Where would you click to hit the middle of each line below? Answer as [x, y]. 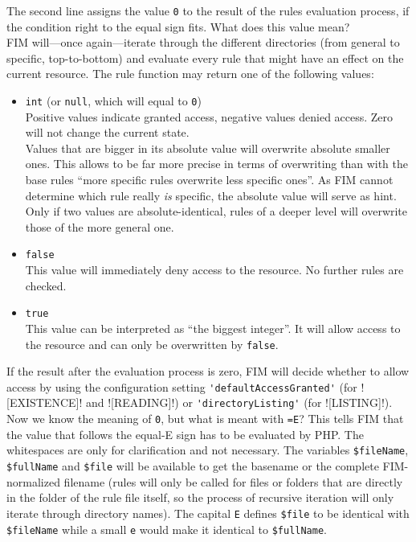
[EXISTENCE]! [45, 402]
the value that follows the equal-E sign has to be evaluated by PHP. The [185, 434]
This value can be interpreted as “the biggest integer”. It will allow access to [213, 328]
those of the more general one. [100, 226]
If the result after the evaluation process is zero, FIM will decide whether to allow [208, 371]
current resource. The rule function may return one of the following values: [190, 74]
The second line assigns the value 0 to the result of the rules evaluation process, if [208, 10]
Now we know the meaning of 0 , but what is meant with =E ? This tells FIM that [205, 419]
